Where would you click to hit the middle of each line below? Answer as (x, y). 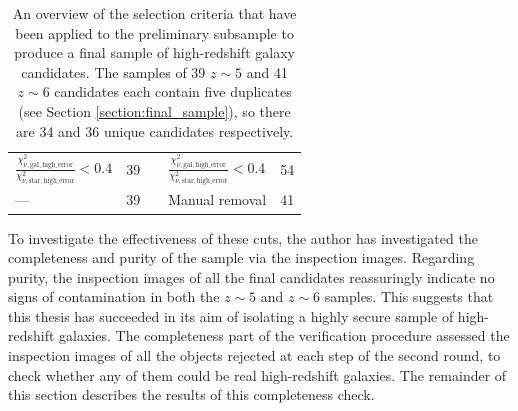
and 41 (267, 71)
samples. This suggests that (409, 296)
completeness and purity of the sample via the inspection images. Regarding (241, 257)
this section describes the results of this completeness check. (191, 394)
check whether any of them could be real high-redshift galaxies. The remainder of (257, 374)
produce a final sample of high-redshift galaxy (154, 52)
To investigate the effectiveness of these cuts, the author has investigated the (243, 237)
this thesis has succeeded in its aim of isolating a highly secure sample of (231, 315)
